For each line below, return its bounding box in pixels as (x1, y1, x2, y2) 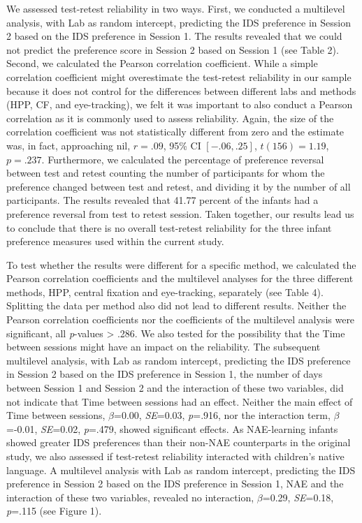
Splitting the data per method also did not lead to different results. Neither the (6, 298, 347, 313)
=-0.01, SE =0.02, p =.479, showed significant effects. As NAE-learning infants (6, 421, 338, 436)
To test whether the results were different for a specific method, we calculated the (6, 257, 356, 272)
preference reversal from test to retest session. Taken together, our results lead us (6, 206, 354, 221)
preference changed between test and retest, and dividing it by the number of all (6, 179, 351, 193)
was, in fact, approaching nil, (6, 138, 131, 152)
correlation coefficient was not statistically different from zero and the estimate (6, 124, 345, 139)
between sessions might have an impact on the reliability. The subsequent (6, 339, 321, 354)
